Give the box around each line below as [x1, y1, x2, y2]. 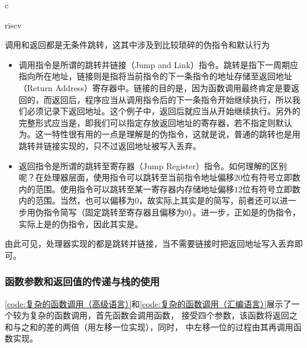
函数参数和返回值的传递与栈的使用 [5, 274, 160, 289]
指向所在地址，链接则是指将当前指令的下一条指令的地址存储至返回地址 [18, 70, 292, 82]
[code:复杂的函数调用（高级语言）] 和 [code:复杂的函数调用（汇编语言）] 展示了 [5, 297, 292, 310]
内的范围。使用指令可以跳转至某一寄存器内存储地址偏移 [18, 182, 234, 195]
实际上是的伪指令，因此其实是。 [18, 217, 143, 230]
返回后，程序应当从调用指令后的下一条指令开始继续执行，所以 [51, 93, 292, 105]
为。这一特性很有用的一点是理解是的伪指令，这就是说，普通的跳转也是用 [18, 128, 300, 140]
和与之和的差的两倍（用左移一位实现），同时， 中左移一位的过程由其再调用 [5, 320, 293, 333]
